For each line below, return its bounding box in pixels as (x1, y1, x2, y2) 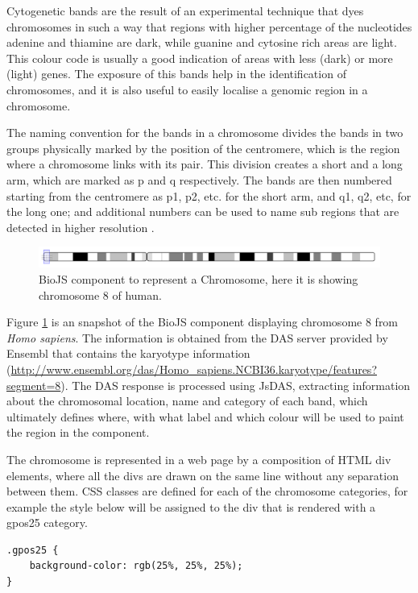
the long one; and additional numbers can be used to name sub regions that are (6, 203, 399, 220)
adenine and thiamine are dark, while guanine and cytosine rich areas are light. (6, 34, 397, 51)
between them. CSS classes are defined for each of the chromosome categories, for (6, 483, 408, 500)
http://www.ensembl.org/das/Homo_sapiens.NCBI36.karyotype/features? (10, 360, 377, 377)
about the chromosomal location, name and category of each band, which (6, 392, 368, 409)
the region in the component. (6, 424, 150, 441)
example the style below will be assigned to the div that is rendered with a (6, 498, 376, 515)
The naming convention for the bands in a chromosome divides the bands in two (6, 124, 404, 141)
